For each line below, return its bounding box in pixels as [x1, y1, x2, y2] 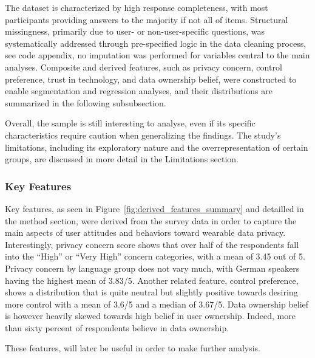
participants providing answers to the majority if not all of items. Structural [5, 13, 288, 26]
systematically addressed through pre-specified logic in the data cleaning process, [5, 36, 307, 49]
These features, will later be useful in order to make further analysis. [5, 342, 261, 354]
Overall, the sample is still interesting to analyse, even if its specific [5, 117, 256, 129]
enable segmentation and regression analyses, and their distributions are [5, 84, 273, 97]
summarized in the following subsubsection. [5, 96, 166, 109]
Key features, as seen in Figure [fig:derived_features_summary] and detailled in [5, 202, 304, 215]
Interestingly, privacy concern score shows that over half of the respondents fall [5, 238, 299, 250]
